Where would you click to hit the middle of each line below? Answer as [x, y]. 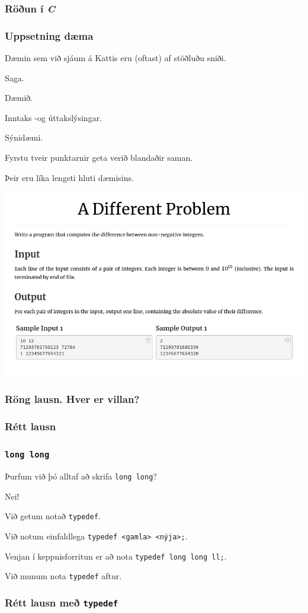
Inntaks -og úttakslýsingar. [54, 117]
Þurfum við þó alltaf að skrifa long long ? [81, 476]
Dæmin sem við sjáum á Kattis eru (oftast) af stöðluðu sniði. [115, 58]
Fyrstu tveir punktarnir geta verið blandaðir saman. [99, 158]
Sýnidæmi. [24, 137]
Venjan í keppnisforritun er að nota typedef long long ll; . [116, 556]
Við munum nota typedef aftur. [63, 576]
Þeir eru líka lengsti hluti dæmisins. [69, 177]
